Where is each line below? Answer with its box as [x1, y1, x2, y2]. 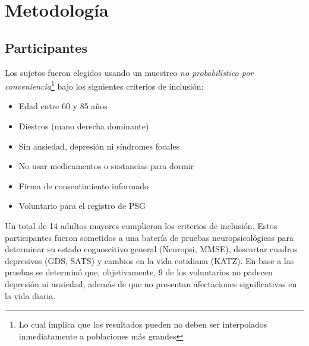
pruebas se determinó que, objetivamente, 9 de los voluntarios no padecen [5, 266, 273, 278]
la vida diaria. [5, 289, 56, 301]
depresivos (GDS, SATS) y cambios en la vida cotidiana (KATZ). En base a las [5, 254, 294, 266]
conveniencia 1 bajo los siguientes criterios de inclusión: [5, 78, 204, 92]
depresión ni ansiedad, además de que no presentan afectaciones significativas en [5, 277, 297, 290]
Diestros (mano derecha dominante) [18, 120, 149, 132]
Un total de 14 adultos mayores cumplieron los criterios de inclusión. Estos [5, 219, 278, 231]
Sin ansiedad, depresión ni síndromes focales [18, 139, 180, 152]
